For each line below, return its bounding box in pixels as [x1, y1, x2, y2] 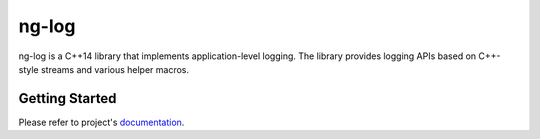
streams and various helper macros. [40, 63, 190, 75]
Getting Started [18, 90, 117, 107]
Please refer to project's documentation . [18, 116, 185, 128]
